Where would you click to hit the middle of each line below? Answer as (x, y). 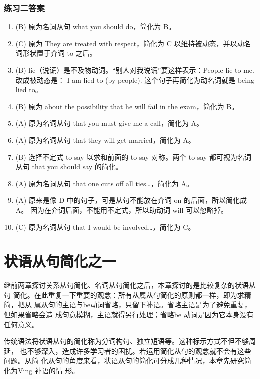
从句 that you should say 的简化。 (69, 167)
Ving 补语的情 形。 (48, 370)
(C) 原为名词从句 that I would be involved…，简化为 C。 (105, 227)
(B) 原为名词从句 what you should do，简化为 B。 (96, 27)
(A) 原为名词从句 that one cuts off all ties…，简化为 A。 (105, 183)
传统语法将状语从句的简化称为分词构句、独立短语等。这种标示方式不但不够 (126, 341)
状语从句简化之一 (60, 261)
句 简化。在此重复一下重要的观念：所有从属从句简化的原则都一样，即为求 (124, 295)
